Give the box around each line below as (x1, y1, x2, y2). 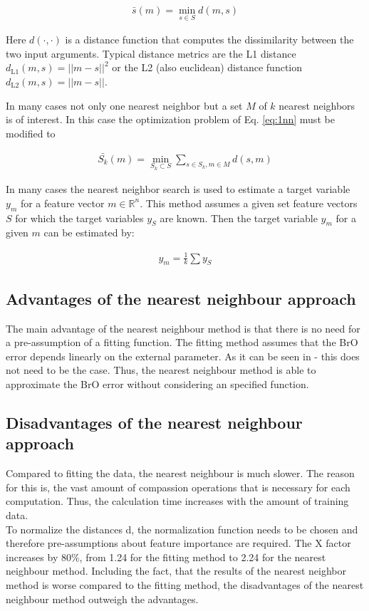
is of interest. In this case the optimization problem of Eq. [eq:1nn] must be (6, 112, 335, 127)
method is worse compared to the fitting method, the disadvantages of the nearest (6, 577, 364, 592)
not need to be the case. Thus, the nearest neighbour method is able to (6, 362, 316, 377)
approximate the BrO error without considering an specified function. (6, 376, 309, 391)
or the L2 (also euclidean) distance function (112, 60, 303, 75)
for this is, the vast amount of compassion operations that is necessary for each (6, 479, 350, 494)
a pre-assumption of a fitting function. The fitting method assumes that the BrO (6, 335, 358, 350)
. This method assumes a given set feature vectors (140, 195, 358, 210)
